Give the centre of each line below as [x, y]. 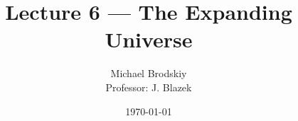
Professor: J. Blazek [149, 87]
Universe [149, 39]
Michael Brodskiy [149, 73]
